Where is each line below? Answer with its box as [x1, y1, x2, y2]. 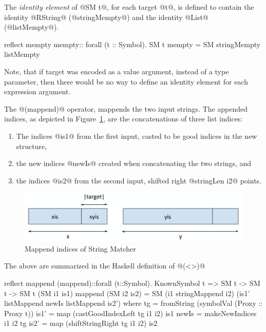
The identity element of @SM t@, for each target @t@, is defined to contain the [4, 2, 254, 12]
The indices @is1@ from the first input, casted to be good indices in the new [16, 130, 257, 141]
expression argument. [4, 86, 71, 97]
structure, [16, 140, 47, 151]
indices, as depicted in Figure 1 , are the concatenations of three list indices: [4, 113, 243, 124]
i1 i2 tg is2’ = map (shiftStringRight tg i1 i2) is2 [4, 318, 158, 328]
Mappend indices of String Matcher [25, 243, 136, 254]
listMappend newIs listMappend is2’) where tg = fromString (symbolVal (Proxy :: [4, 298, 263, 308]
